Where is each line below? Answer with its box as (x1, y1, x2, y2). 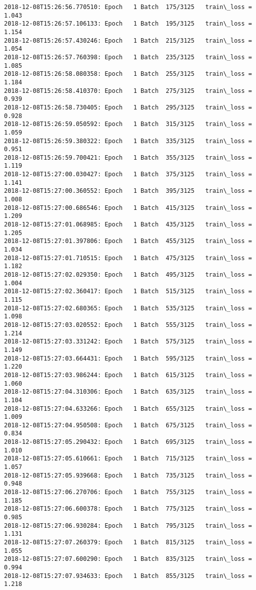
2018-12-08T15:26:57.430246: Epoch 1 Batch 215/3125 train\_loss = (4, 37, 252, 44)
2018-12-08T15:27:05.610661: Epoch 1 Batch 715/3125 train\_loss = (4, 455, 252, 462)
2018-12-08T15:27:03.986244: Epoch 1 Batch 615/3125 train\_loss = (4, 371, 252, 379)
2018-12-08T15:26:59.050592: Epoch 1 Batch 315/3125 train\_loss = (4, 121, 252, 128)
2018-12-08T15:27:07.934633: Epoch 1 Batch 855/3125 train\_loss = (4, 572, 252, 579)
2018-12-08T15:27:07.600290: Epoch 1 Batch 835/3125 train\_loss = (4, 555, 252, 563)
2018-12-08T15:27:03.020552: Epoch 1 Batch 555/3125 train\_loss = (4, 321, 252, 328)
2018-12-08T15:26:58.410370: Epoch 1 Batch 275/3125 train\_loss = (4, 87, 252, 94)
